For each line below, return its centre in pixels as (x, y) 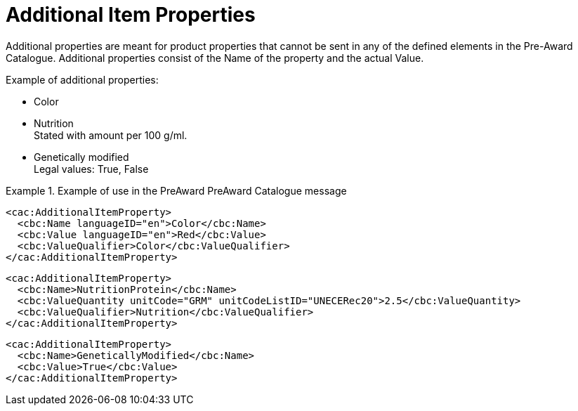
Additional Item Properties (131, 15)
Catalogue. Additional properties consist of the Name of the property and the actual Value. (215, 58)
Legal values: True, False (91, 169)
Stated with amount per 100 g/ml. (111, 135)
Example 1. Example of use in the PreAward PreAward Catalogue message (176, 190)
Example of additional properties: (82, 79)
